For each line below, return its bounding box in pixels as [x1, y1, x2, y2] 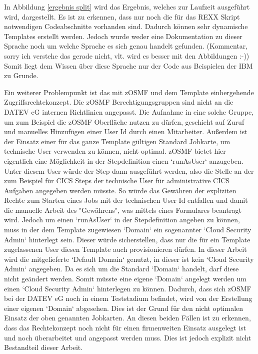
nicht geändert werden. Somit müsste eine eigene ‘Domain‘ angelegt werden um [4, 273, 246, 284]
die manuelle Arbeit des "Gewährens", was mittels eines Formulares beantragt [4, 204, 241, 215]
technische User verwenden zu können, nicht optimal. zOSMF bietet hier [4, 146, 226, 156]
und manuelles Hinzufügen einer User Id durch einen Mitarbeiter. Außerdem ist [4, 126, 247, 137]
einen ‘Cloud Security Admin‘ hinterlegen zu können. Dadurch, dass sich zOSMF [4, 283, 251, 293]
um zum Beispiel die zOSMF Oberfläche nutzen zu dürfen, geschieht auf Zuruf [4, 116, 244, 127]
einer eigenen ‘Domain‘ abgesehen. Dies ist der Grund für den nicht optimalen [4, 302, 243, 313]
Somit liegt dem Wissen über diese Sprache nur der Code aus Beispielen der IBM [4, 60, 253, 71]
